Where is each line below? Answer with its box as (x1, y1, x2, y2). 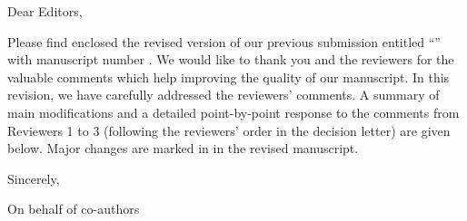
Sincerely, (7, 168, 60, 187)
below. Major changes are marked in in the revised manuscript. (7, 139, 359, 158)
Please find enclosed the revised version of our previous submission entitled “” (7, 32, 441, 51)
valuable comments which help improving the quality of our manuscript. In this (7, 67, 450, 86)
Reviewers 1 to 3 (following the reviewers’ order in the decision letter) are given (7, 120, 451, 139)
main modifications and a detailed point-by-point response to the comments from (7, 102, 460, 121)
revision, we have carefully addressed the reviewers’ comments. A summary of (7, 85, 440, 104)
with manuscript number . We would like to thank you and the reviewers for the (7, 50, 454, 69)
